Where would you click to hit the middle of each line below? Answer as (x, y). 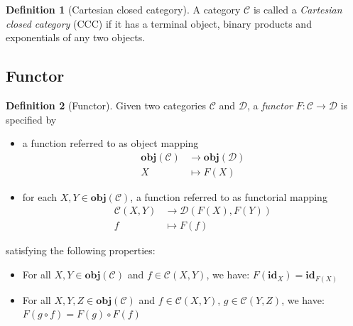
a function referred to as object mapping (110, 143)
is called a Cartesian (298, 9)
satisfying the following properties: (81, 250)
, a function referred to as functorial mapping (229, 196)
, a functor (270, 105)
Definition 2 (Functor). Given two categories (106, 105)
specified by (31, 119)
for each (40, 196)
